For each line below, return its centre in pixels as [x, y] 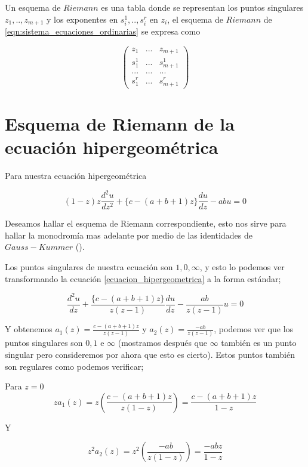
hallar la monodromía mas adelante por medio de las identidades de [129, 235]
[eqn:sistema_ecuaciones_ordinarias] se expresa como [103, 31]
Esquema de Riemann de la [120, 123]
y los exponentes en [82, 19]
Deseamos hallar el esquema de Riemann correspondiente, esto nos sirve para [146, 223]
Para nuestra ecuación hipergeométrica [76, 176]
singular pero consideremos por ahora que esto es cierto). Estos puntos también [150, 354]
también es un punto [259, 343]
